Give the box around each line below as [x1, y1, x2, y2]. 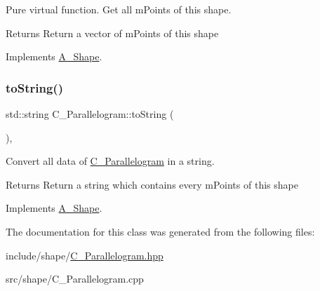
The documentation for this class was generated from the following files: [6, 224, 315, 238]
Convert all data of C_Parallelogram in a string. [6, 154, 215, 168]
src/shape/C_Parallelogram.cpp [6, 271, 144, 286]
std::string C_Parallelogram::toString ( [6, 107, 174, 121]
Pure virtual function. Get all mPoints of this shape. [6, 2, 232, 16]
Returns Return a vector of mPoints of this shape [6, 25, 219, 40]
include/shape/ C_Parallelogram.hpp [6, 248, 164, 262]
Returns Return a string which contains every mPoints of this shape [6, 177, 298, 191]
